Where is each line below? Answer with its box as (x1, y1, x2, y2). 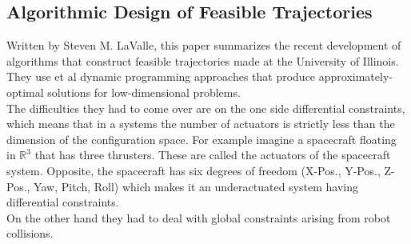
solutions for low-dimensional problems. (47, 83, 241, 100)
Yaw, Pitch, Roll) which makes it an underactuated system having (34, 178, 358, 194)
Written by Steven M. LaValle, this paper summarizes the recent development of (6, 37, 401, 54)
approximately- (318, 68, 393, 85)
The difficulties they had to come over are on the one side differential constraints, (6, 99, 405, 116)
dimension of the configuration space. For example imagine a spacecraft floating (6, 130, 397, 147)
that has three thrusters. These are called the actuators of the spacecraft (34, 146, 391, 163)
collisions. (6, 225, 54, 242)
